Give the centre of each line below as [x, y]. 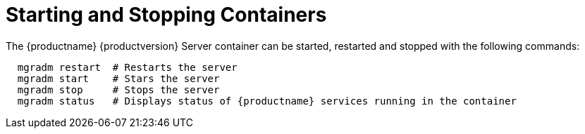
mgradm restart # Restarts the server [127, 67]
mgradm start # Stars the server [118, 78]
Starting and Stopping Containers [166, 15]
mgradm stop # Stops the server [118, 89]
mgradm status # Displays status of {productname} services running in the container [267, 101]
